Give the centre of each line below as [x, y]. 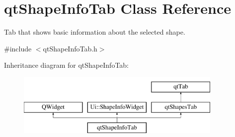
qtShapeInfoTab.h [70, 48]
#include [18, 48]
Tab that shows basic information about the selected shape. [95, 32]
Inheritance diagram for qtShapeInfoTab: [67, 65]
